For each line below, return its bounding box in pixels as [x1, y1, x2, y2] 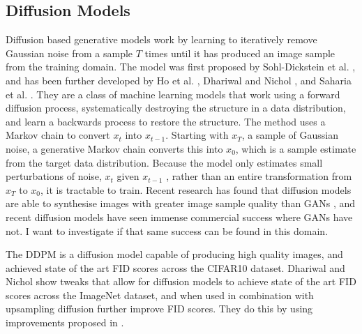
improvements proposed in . [6, 315, 124, 330]
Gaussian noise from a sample [6, 45, 133, 60]
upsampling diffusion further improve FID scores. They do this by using [6, 301, 313, 316]
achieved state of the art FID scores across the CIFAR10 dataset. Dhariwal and [6, 260, 345, 275]
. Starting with [165, 128, 229, 142]
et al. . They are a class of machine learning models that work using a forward [6, 86, 340, 101]
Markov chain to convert [6, 128, 110, 142]
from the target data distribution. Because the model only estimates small [6, 155, 323, 169]
